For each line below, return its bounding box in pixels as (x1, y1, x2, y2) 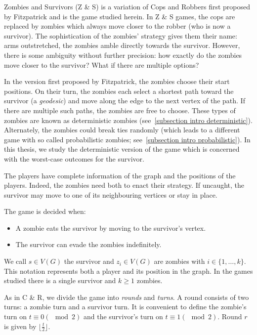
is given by (4, 321, 37, 331)
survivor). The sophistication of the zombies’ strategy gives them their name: (4, 30, 237, 41)
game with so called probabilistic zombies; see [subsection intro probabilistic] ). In (4, 134, 251, 144)
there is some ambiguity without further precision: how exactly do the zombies (4, 49, 242, 60)
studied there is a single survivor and (4, 275, 116, 286)
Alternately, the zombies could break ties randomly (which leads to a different (4, 125, 240, 135)
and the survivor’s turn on (83, 311, 163, 322)
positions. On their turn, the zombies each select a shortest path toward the (4, 85, 234, 96)
